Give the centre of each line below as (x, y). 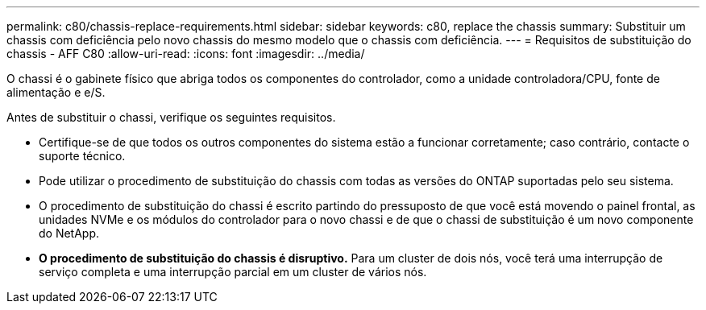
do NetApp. (69, 233)
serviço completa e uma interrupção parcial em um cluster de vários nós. (233, 272)
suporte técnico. (82, 156)
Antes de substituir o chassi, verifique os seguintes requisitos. (171, 117)
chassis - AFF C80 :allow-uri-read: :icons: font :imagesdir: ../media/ (186, 54)
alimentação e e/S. (56, 92)
